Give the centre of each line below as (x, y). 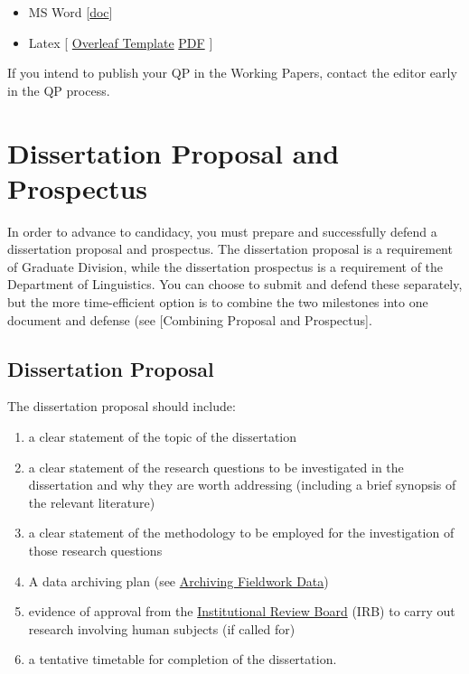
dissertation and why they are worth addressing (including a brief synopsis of (242, 485)
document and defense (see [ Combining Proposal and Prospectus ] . (190, 319)
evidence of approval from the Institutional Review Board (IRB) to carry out (242, 611)
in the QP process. (59, 90)
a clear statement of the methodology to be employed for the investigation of (241, 533)
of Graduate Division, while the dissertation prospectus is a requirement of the (225, 266)
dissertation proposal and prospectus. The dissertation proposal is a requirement (230, 249)
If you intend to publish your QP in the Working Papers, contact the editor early (232, 73)
